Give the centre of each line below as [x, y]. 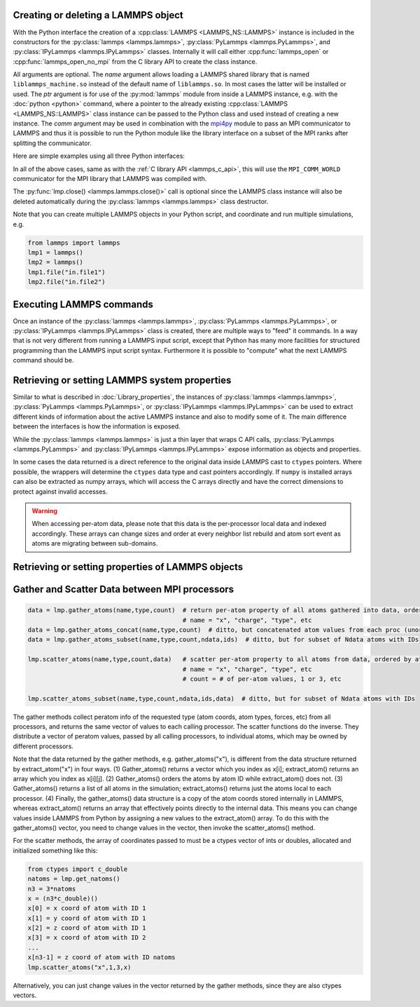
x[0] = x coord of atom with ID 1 [87, 908]
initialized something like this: [55, 850]
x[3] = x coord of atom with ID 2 [87, 938]
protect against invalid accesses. [60, 492]
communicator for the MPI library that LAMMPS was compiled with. [110, 178]
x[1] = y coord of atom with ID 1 [87, 918]
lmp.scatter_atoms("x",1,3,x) [79, 967]
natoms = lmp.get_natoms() [74, 879]
